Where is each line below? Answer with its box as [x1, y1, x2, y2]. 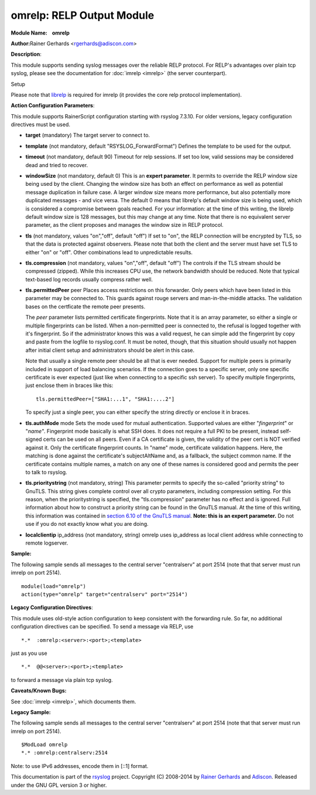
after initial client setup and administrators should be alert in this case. [25, 346, 195, 354]
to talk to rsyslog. [25, 468, 67, 475]
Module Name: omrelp [11, 29, 70, 36]
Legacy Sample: [11, 708, 51, 715]
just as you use [11, 650, 47, 657]
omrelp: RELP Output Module [11, 9, 154, 22]
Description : [11, 50, 42, 58]
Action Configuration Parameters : [11, 102, 95, 109]
